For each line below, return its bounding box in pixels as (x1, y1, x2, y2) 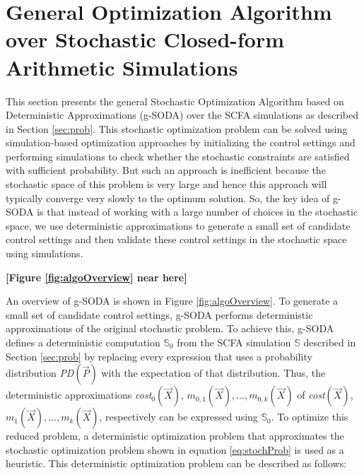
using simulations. (6, 246, 83, 261)
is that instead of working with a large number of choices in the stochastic (37, 204, 358, 219)
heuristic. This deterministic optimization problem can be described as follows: (6, 456, 347, 471)
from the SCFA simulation (177, 335, 291, 349)
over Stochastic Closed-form (6, 25, 285, 54)
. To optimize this (271, 409, 348, 424)
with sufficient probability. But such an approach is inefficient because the (6, 163, 326, 177)
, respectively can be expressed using (99, 409, 258, 424)
